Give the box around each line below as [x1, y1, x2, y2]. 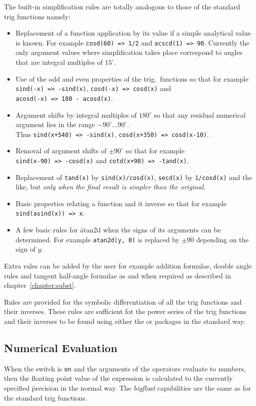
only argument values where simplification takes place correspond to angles [15, 47, 243, 57]
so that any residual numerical [154, 109, 246, 120]
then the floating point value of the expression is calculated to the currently [4, 373, 233, 383]
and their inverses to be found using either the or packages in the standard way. [4, 316, 246, 326]
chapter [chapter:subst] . [4, 280, 76, 290]
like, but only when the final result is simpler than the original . [15, 181, 206, 192]
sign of [15, 244, 36, 254]
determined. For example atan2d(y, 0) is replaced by [15, 234, 180, 244]
